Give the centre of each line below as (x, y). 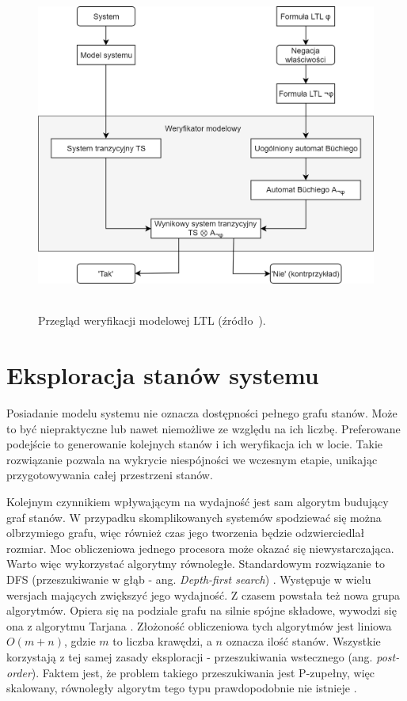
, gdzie (80, 641)
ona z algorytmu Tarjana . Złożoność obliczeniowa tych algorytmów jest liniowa (199, 625)
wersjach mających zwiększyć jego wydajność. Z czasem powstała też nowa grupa (203, 594)
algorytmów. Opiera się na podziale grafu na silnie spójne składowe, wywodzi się (202, 610)
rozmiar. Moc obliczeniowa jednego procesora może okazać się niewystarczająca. (200, 548)
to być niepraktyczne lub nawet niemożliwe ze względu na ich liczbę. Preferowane (203, 428)
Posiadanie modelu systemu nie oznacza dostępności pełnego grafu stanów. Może (202, 413)
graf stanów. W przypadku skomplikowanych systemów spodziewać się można (194, 517)
